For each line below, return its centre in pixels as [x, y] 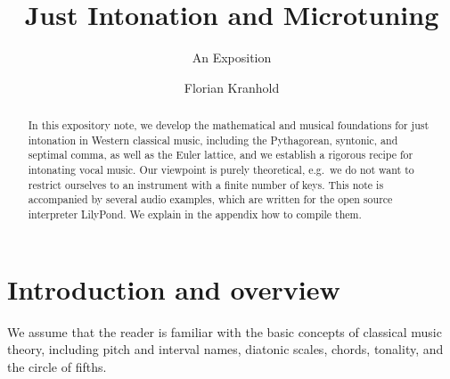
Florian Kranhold [232, 87]
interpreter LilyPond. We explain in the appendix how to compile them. [195, 214]
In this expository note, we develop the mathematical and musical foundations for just [229, 125]
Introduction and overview [174, 288]
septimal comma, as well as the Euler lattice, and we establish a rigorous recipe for [221, 155]
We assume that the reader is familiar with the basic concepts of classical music [225, 331]
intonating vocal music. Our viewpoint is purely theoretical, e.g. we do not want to [221, 170]
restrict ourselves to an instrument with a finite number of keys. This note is [206, 184]
